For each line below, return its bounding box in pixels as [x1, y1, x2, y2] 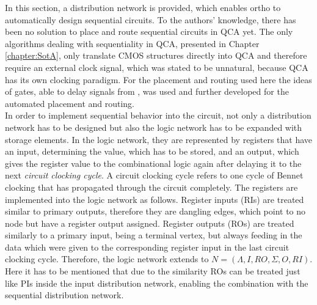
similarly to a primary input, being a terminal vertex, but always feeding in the [5, 229, 302, 241]
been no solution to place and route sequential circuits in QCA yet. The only [5, 25, 293, 38]
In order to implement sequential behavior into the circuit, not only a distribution [5, 109, 312, 122]
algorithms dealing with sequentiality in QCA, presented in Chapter [5, 37, 260, 50]
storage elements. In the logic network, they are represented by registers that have [5, 133, 313, 145]
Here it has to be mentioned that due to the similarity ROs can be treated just [5, 265, 301, 277]
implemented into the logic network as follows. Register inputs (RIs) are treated [5, 193, 304, 205]
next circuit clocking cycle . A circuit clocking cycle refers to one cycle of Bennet [5, 169, 304, 182]
